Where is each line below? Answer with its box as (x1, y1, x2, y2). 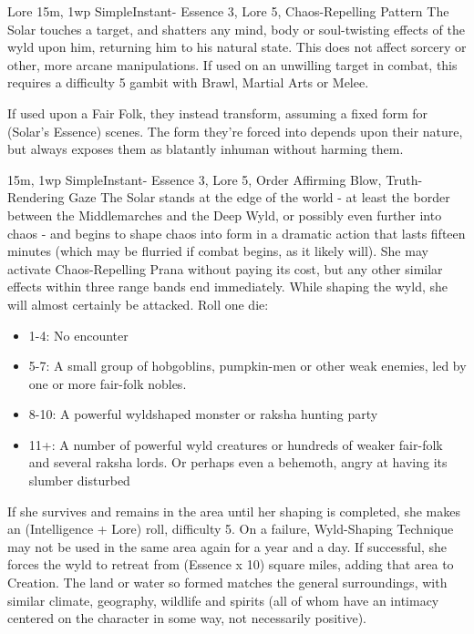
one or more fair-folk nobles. (28, 373, 187, 393)
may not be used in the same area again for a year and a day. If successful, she (7, 537, 447, 556)
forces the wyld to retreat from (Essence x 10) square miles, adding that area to (7, 555, 454, 574)
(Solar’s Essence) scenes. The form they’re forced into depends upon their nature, (7, 121, 463, 140)
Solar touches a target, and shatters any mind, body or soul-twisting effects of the (7, 19, 465, 38)
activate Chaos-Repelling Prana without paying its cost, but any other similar (7, 259, 443, 278)
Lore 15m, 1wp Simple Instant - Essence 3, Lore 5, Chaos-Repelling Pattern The (7, 2, 449, 20)
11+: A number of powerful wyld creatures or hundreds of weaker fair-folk (28, 435, 443, 454)
